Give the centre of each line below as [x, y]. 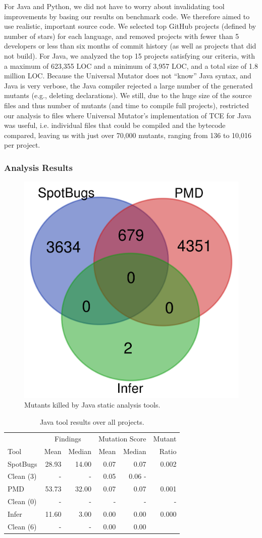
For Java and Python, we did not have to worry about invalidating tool [114, 6]
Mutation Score [122, 438]
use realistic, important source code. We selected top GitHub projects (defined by [130, 26]
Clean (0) [22, 501]
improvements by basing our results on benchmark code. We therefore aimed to [127, 16]
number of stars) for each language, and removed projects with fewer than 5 [122, 36]
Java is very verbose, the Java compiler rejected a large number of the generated [128, 85]
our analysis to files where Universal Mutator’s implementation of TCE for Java [128, 115]
